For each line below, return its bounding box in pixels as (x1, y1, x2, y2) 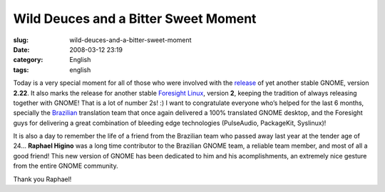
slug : (13, 36, 29, 44)
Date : (13, 45, 30, 54)
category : (13, 56, 43, 64)
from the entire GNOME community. (13, 161, 119, 171)
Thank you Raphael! (13, 175, 72, 183)
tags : (13, 65, 29, 74)
